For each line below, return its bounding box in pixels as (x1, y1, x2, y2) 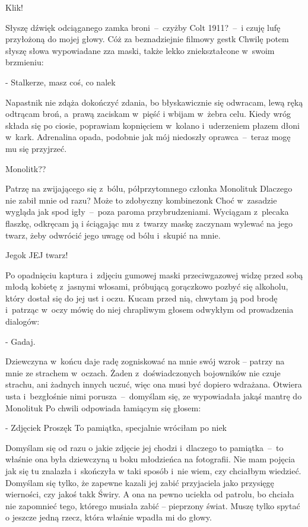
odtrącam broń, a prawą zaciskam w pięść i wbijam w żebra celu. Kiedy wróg (5, 107, 291, 120)
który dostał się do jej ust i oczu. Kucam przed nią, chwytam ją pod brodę (5, 291, 278, 304)
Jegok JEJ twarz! (5, 249, 68, 261)
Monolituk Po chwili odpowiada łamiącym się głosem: (5, 401, 201, 414)
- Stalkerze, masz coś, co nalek (5, 75, 116, 88)
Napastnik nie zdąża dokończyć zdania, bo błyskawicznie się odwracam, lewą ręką (5, 96, 303, 108)
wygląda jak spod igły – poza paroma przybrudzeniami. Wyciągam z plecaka (5, 205, 289, 218)
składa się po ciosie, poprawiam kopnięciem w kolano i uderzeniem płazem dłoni (5, 119, 300, 131)
